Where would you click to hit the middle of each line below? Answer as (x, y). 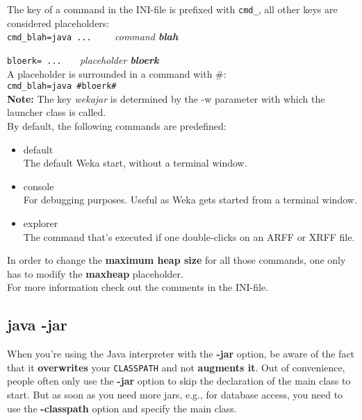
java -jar (37, 325)
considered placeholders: (58, 23)
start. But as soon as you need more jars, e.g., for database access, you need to (175, 394)
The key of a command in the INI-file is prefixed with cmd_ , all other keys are (172, 9)
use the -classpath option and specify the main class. (122, 408)
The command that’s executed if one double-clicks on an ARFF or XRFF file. (189, 236)
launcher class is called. (57, 112)
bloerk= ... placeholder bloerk (83, 59)
